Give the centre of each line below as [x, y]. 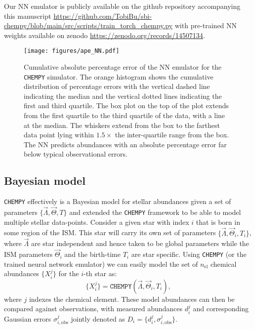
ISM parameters [28, 254]
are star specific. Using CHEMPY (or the [189, 254]
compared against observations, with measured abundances [93, 308]
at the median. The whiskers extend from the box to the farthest [122, 125]
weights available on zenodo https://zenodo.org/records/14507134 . [105, 35]
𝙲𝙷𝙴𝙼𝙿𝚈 [121, 286]
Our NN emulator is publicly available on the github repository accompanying [122, 6]
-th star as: [100, 273]
